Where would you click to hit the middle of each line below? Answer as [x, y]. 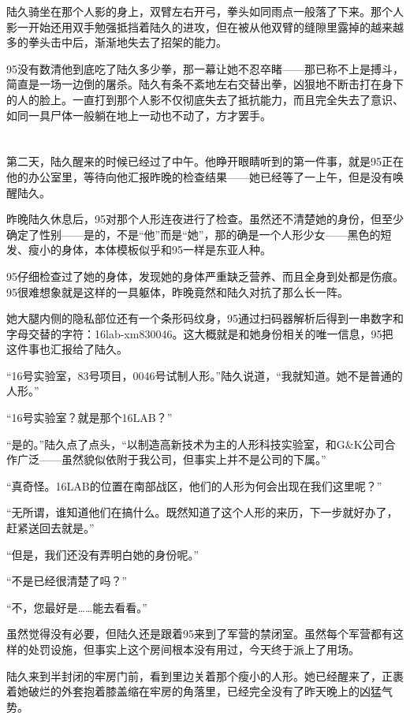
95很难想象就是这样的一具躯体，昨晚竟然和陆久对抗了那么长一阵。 [177, 291]
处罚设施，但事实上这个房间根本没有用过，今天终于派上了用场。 [194, 649]
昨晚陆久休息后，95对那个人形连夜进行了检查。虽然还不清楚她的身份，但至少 [205, 219]
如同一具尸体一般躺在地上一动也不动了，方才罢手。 [139, 115]
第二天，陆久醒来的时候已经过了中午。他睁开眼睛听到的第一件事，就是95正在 [205, 161]
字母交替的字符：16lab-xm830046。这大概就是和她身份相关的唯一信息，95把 [200, 333]
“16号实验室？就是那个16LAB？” [89, 418]
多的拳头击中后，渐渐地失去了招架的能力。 [117, 42]
